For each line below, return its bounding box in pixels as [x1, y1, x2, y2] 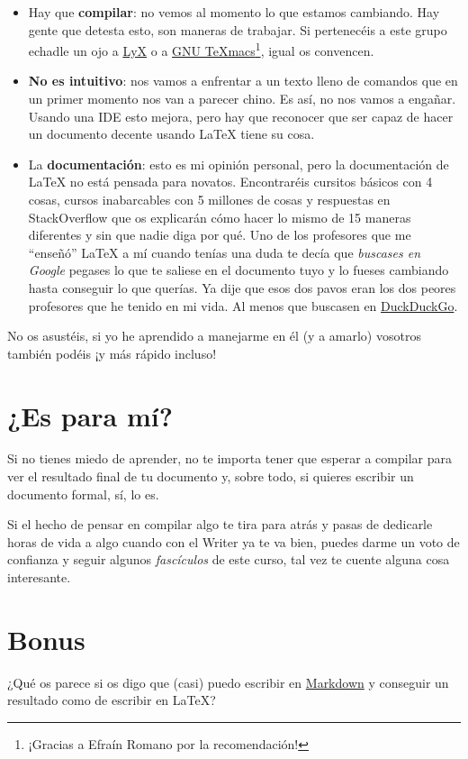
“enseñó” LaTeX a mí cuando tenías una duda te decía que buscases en [28, 242, 421, 261]
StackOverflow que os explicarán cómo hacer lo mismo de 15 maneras [28, 207, 411, 226]
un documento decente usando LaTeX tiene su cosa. [28, 124, 315, 143]
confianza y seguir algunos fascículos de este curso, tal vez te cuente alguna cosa [7, 550, 450, 569]
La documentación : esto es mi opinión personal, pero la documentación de [28, 154, 449, 173]
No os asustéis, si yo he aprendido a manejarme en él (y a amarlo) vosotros [7, 326, 421, 345]
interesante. [7, 568, 71, 587]
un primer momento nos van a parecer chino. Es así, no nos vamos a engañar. [28, 89, 456, 108]
